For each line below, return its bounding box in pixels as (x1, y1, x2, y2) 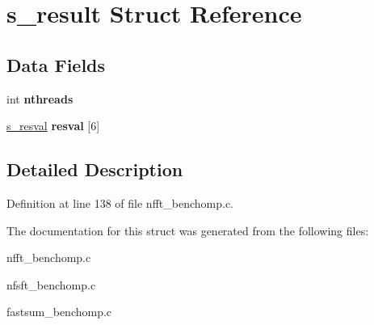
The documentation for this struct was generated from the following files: (6, 222, 369, 238)
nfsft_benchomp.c (6, 276, 96, 293)
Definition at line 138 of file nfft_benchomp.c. (6, 194, 233, 211)
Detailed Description (6, 157, 183, 182)
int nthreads (6, 90, 74, 107)
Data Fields (6, 52, 106, 77)
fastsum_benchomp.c (6, 303, 112, 320)
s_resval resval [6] (6, 117, 100, 134)
